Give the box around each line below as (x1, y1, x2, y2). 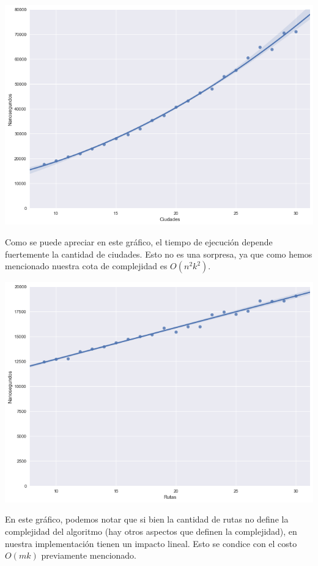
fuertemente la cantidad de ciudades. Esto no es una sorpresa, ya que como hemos (5, 247, 312, 260)
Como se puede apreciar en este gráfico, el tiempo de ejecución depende (5, 236, 273, 248)
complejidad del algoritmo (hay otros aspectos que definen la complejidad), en (5, 524, 297, 537)
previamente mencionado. (41, 549, 137, 562)
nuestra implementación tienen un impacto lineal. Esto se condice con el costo (5, 537, 297, 549)
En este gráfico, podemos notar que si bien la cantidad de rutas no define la (5, 513, 289, 526)
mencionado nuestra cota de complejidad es (5, 259, 168, 272)
